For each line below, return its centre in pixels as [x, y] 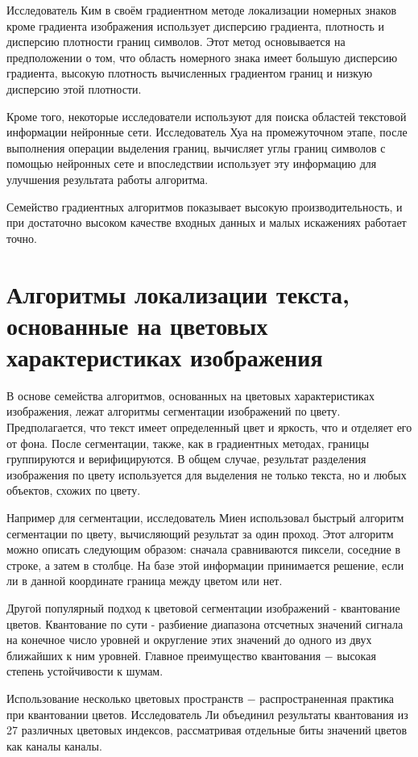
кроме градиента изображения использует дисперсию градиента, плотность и [196, 25]
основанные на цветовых [137, 325]
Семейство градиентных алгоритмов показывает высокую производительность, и [205, 206]
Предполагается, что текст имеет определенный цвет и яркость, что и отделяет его [209, 427]
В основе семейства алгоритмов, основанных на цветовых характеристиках [190, 395]
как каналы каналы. [54, 745]
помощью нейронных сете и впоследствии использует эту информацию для [192, 163]
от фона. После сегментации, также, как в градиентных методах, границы [188, 443]
